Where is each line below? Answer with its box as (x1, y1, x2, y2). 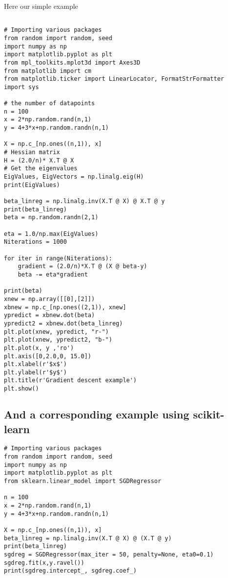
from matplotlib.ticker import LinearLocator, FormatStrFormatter (4, 75, 225, 83)
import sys (4, 83, 39, 91)
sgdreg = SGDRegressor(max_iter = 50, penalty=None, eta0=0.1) (4, 551, 214, 558)
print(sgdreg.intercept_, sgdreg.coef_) (4, 567, 137, 575)
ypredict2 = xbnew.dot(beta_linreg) (4, 320, 123, 327)
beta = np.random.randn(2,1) (4, 214, 99, 221)
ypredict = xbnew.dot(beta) (4, 312, 95, 319)
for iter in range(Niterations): (4, 254, 112, 262)
